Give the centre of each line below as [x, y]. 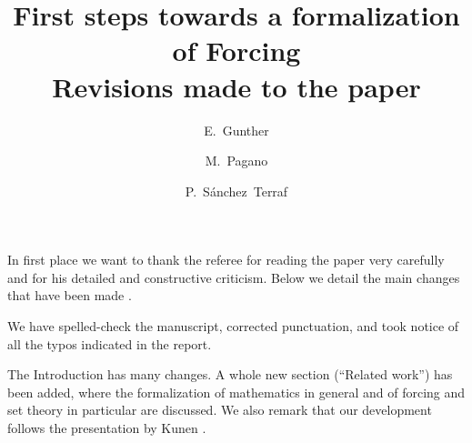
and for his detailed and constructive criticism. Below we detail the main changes [234, 277]
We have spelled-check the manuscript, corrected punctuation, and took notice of [233, 326]
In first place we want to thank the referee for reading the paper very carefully [226, 260]
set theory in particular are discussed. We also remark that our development [220, 410]
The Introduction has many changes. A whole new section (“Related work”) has [230, 374]
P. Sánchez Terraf [236, 191]
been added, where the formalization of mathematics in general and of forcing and [236, 392]
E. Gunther [236, 130]
